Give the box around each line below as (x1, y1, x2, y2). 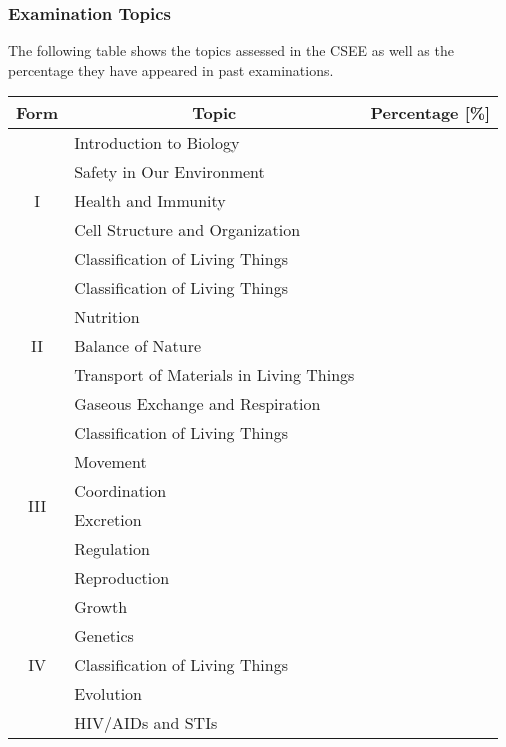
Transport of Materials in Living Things (74, 363, 355, 387)
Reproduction (74, 566, 170, 590)
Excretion (74, 508, 142, 532)
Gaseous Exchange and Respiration (74, 392, 321, 416)
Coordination (74, 479, 167, 503)
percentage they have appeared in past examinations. (8, 59, 334, 80)
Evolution (74, 682, 142, 706)
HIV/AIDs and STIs (74, 711, 218, 735)
